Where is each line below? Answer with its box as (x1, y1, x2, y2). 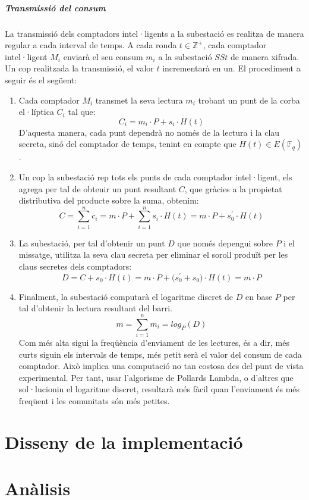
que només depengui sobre (177, 236, 273, 249)
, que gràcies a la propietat (184, 182, 282, 195)
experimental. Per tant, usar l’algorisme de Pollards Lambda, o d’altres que (18, 371, 294, 383)
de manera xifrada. (230, 50, 299, 62)
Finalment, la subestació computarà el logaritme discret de (18, 290, 234, 302)
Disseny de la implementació (5, 429, 243, 454)
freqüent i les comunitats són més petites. (18, 394, 170, 407)
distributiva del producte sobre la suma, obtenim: (18, 194, 199, 207)
